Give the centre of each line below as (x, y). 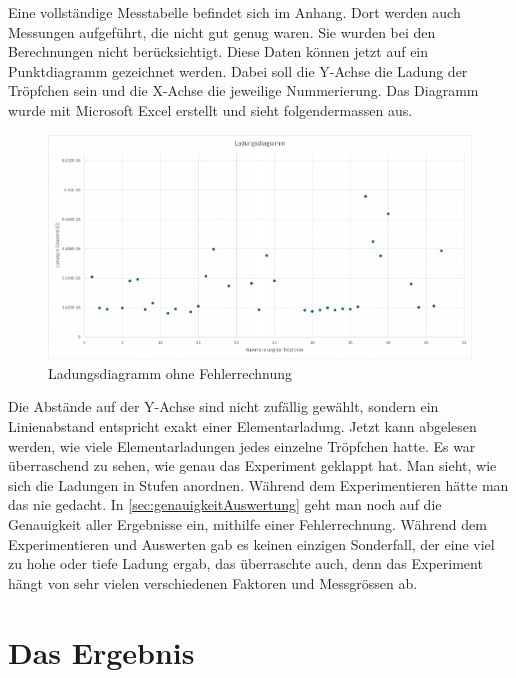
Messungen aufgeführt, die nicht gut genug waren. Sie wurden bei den (222, 31)
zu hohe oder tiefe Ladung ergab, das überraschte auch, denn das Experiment (245, 563)
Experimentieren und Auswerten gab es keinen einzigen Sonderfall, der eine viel (251, 543)
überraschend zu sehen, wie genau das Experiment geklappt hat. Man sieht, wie (252, 465)
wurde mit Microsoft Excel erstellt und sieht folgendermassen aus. (210, 109)
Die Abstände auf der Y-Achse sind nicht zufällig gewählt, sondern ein (223, 406)
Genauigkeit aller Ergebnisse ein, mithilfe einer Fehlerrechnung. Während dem (247, 523)
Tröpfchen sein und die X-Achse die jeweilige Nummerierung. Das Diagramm (243, 90)
